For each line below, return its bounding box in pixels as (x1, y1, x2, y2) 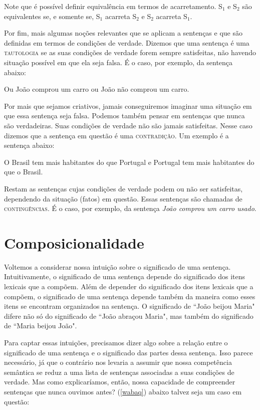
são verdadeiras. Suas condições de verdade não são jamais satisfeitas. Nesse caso (4, 120, 252, 130)
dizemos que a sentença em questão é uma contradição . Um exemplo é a (4, 130, 229, 140)
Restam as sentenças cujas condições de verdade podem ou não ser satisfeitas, (4, 183, 243, 193)
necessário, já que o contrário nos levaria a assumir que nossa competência (4, 357, 232, 367)
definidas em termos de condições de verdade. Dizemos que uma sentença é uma (4, 37, 249, 48)
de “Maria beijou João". (4, 320, 77, 331)
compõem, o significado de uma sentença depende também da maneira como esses (4, 291, 255, 301)
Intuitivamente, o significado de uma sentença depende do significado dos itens (4, 271, 245, 282)
